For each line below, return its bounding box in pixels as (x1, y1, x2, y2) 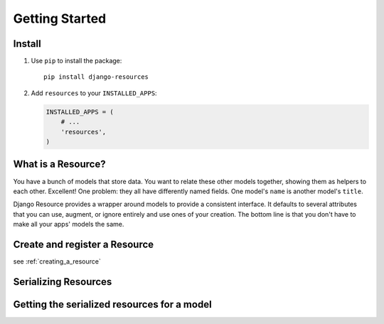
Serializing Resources (13, 276, 112, 288)
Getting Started (13, 11, 107, 26)
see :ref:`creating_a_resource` (13, 256, 101, 266)
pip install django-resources (43, 73, 149, 81)
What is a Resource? (13, 158, 106, 171)
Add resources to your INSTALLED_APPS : (31, 89, 157, 97)
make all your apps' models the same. (13, 220, 124, 229)
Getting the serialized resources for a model (13, 298, 213, 310)
